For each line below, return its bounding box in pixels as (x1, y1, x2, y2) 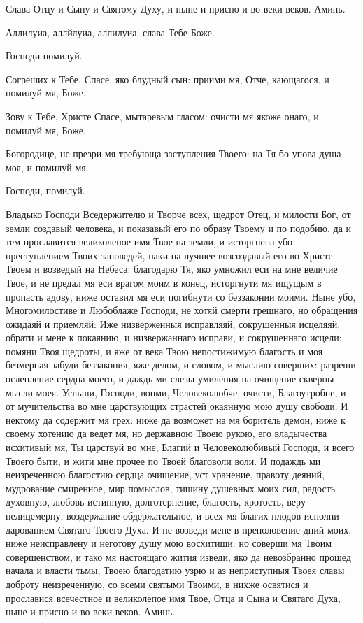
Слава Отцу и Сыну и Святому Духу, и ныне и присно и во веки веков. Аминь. (6, 1, 346, 15)
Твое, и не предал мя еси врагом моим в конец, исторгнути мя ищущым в (6, 275, 322, 289)
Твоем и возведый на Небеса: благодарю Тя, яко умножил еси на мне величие (6, 262, 338, 276)
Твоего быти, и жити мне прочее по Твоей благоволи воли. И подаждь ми (6, 453, 321, 468)
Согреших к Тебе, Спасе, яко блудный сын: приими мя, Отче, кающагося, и (6, 71, 329, 86)
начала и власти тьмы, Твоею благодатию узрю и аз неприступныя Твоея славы (6, 563, 345, 578)
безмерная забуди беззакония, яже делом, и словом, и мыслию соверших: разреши (6, 357, 356, 372)
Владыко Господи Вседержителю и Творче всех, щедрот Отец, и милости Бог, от (6, 206, 351, 221)
